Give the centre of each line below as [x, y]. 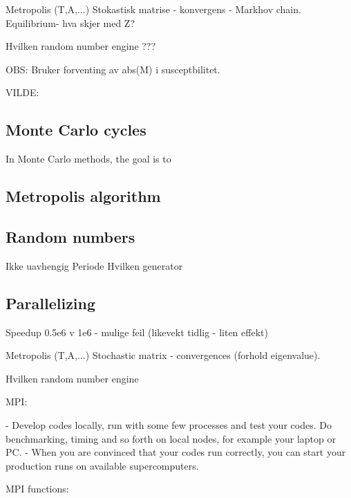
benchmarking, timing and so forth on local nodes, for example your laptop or [171, 438]
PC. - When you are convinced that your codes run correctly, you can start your [176, 452]
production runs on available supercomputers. [102, 465]
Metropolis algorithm [83, 196]
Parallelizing [51, 303]
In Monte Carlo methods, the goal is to [88, 159]
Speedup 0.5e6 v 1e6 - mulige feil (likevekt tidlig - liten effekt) [137, 332]
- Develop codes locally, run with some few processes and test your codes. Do [169, 424]
